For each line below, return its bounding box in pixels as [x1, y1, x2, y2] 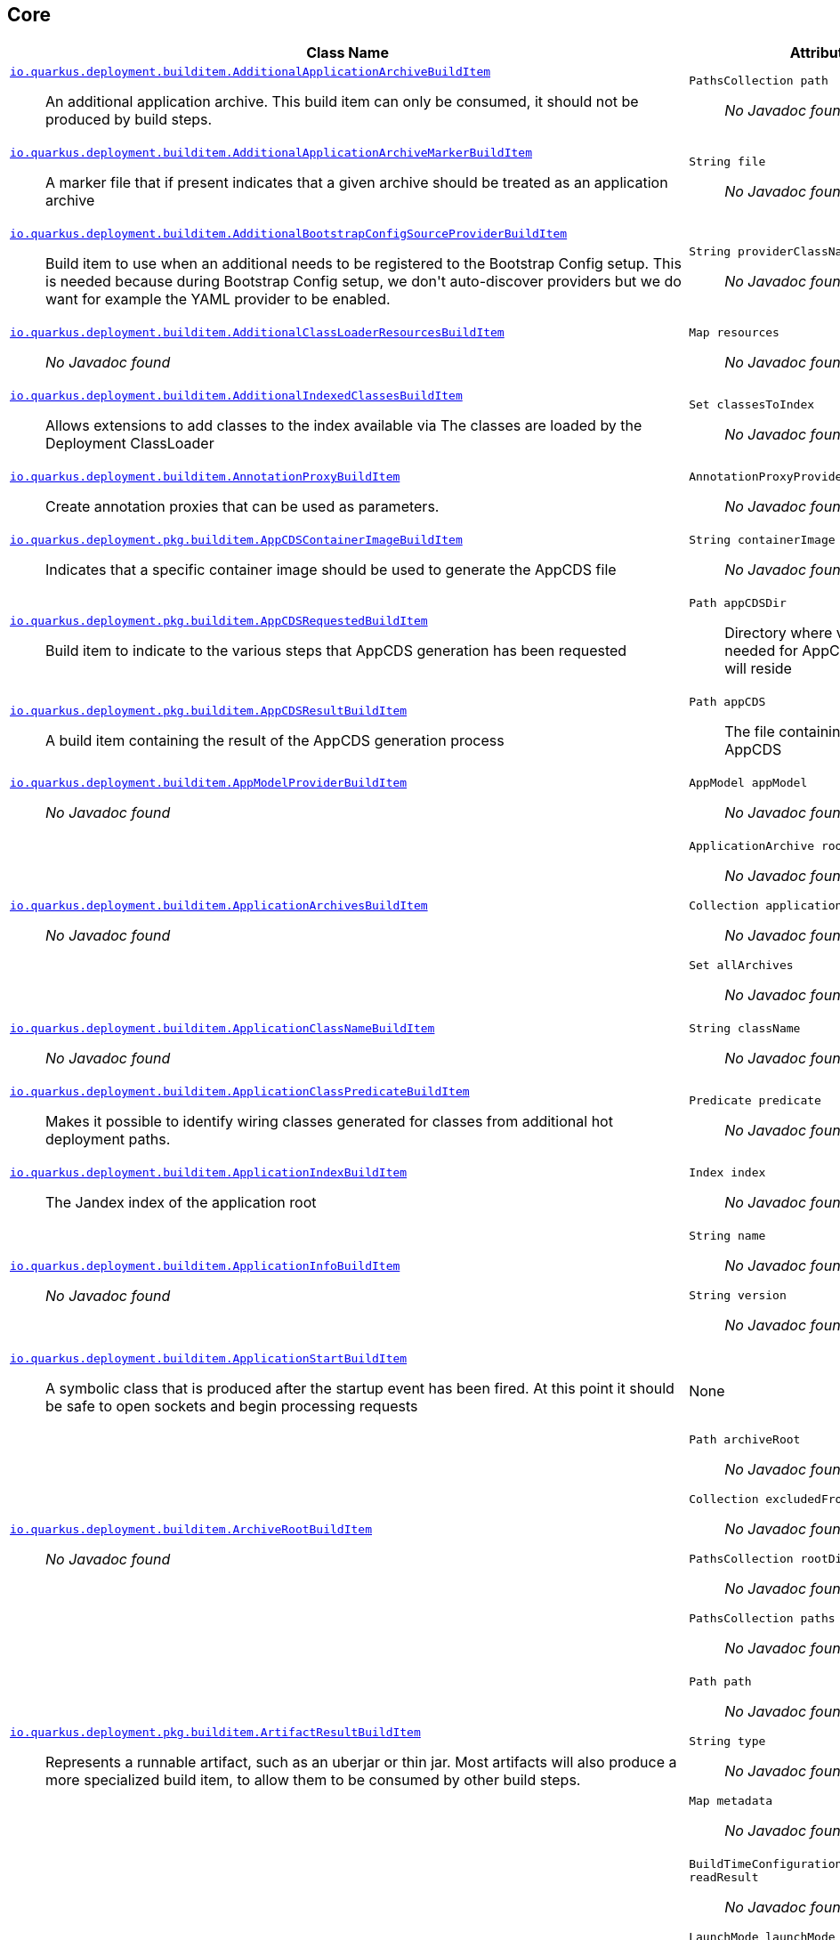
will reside [724, 659, 792, 678]
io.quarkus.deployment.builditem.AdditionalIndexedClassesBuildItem [10, 389, 463, 403]
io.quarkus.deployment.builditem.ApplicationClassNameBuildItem [10, 1022, 435, 1036]
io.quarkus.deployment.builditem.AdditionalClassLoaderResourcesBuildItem [10, 326, 505, 340]
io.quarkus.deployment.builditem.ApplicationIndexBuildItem [10, 1166, 408, 1180]
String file [689, 155, 766, 169]
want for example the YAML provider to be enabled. [45, 290, 391, 309]
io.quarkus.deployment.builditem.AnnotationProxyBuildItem [10, 470, 400, 484]
